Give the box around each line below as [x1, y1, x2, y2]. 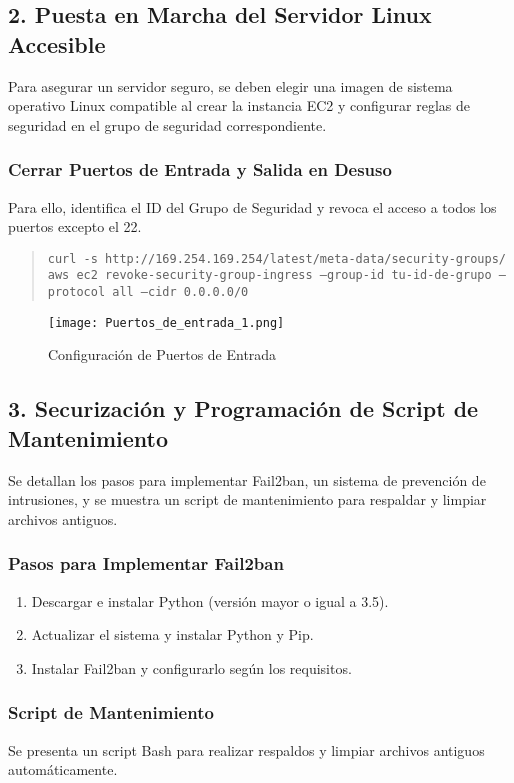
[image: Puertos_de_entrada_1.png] [48, 315, 285, 330]
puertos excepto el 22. [8, 216, 142, 237]
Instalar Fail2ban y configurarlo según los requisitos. [31, 657, 352, 678]
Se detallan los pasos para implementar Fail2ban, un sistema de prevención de [8, 469, 486, 490]
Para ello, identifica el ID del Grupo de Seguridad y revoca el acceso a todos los [8, 196, 497, 217]
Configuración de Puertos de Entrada [48, 344, 277, 365]
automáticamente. [8, 759, 118, 780]
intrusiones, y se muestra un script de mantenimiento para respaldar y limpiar [8, 489, 487, 510]
